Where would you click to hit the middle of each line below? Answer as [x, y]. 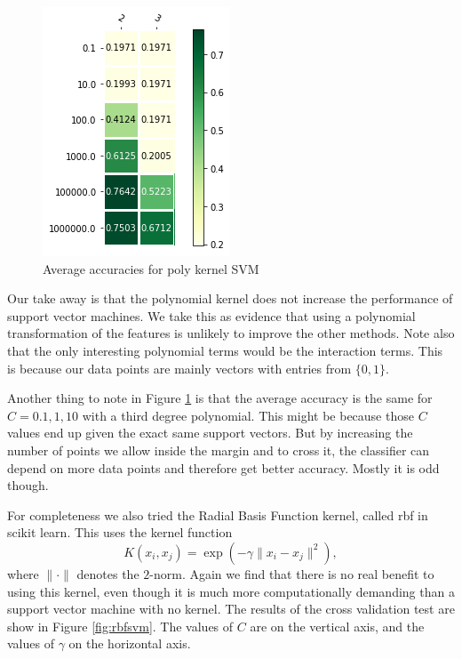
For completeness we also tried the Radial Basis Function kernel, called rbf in [218, 514]
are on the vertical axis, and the [337, 626]
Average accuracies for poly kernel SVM [151, 268]
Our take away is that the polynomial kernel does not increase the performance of [230, 298]
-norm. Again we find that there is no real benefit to [292, 573]
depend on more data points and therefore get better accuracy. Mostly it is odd [223, 467]
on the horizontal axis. [130, 643]
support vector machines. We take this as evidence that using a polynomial [211, 315]
